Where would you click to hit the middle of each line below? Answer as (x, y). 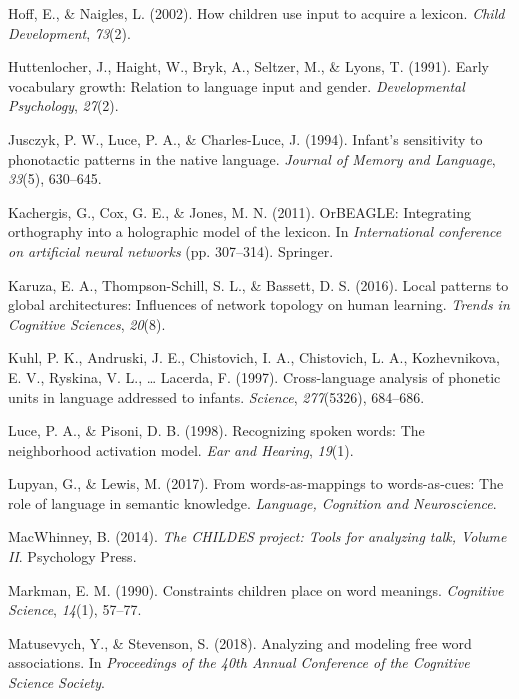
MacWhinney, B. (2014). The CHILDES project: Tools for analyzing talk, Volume (257, 536)
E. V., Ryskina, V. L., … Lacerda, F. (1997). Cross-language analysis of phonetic (254, 376)
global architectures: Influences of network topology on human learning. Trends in (259, 304)
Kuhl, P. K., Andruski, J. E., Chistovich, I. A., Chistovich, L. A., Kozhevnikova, (254, 357)
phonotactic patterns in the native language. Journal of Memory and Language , (252, 158)
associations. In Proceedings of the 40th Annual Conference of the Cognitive (239, 662)
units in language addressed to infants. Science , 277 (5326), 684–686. (216, 396)
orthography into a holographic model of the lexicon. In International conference (255, 231)
